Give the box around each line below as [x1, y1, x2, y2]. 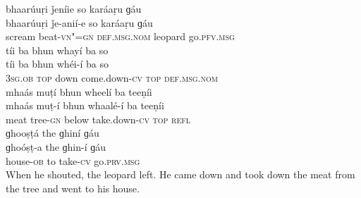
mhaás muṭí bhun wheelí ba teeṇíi [6, 84, 152, 99]
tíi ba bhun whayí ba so [6, 42, 109, 57]
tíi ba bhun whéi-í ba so [6, 56, 109, 71]
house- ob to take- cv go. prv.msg [6, 153, 140, 168]
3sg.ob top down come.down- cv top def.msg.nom [6, 70, 218, 85]
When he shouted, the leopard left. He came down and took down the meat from [6, 167, 355, 182]
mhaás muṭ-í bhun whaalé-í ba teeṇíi [6, 98, 164, 113]
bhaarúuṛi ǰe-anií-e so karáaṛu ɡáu [6, 15, 153, 30]
